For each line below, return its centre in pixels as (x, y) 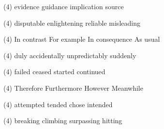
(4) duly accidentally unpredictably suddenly (70, 55)
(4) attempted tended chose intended (58, 104)
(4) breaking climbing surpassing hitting (63, 121)
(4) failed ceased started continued (54, 72)
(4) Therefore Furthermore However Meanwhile (73, 88)
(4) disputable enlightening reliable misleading (72, 23)
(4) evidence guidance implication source (64, 6)
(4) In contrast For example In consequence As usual (82, 39)
